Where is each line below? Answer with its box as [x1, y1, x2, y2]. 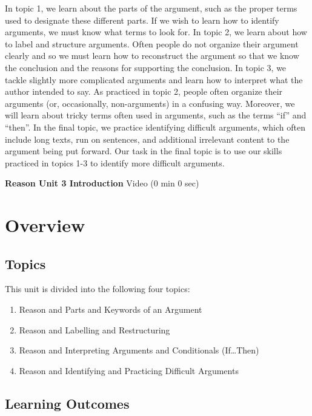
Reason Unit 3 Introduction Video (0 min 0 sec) [5, 177, 199, 189]
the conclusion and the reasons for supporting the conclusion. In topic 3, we [5, 61, 287, 73]
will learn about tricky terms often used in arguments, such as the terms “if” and [5, 109, 307, 121]
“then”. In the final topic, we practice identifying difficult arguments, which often [5, 120, 306, 133]
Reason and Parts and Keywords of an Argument [19, 303, 202, 316]
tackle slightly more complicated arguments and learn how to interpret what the [5, 73, 303, 86]
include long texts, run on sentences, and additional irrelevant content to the [5, 132, 290, 145]
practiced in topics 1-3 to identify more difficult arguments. [5, 156, 225, 169]
